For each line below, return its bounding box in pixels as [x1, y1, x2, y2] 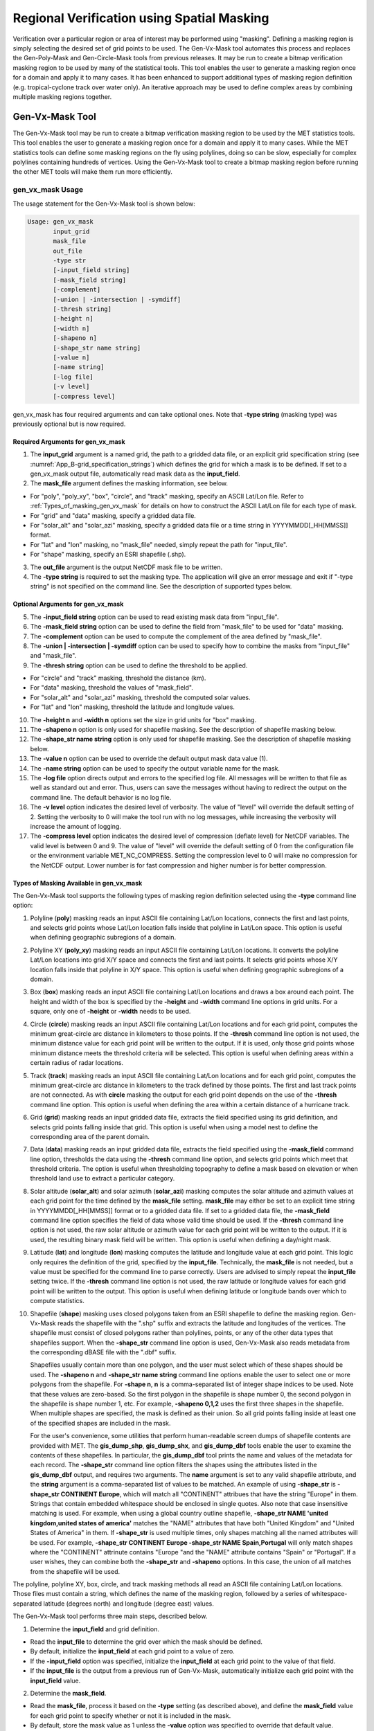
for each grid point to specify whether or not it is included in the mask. [30, 1711, 231, 1720]
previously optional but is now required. [12, 420, 126, 428]
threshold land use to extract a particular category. [30, 1174, 175, 1183]
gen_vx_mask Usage [12, 185, 84, 195]
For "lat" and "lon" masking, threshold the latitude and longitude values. [30, 703, 235, 711]
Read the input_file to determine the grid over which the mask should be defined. [30, 1638, 263, 1646]
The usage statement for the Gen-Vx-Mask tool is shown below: [12, 199, 195, 208]
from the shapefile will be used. [30, 1567, 121, 1575]
